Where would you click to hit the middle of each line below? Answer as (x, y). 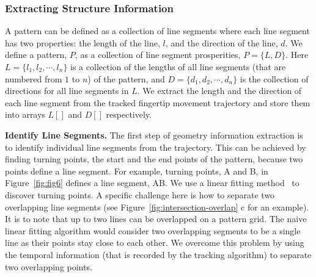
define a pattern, (36, 55)
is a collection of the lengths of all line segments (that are (178, 67)
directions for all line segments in (67, 91)
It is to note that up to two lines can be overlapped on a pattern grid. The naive (156, 219)
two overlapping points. (49, 266)
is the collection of (274, 78)
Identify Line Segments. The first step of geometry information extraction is (154, 135)
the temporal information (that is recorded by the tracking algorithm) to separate (158, 254)
